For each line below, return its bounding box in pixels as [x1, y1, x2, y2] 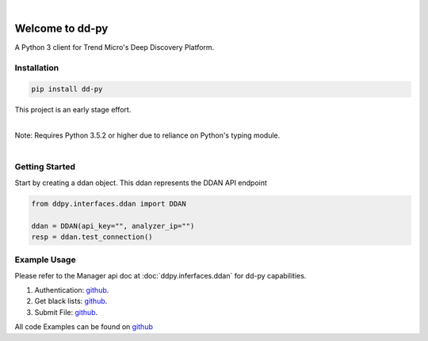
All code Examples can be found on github [14, 322, 154, 332]
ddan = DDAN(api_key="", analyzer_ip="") [31, 222, 195, 230]
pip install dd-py [31, 85, 103, 94]
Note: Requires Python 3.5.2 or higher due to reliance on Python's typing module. [14, 131, 281, 140]
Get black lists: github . [34, 297, 108, 306]
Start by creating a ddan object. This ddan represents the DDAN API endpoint [14, 178, 267, 188]
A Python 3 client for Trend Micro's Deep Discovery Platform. [14, 42, 215, 51]
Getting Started [14, 161, 75, 172]
